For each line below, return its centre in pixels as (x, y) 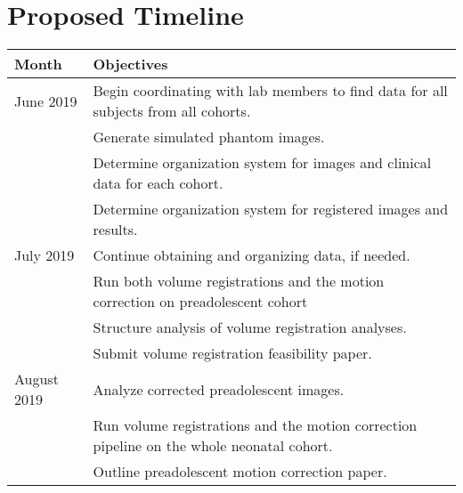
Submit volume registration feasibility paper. (232, 353)
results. (115, 230)
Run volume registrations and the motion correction (255, 425)
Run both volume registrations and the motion (239, 281)
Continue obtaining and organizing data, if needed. (252, 255)
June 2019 (46, 101)
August (37, 379)
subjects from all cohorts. (172, 111)
